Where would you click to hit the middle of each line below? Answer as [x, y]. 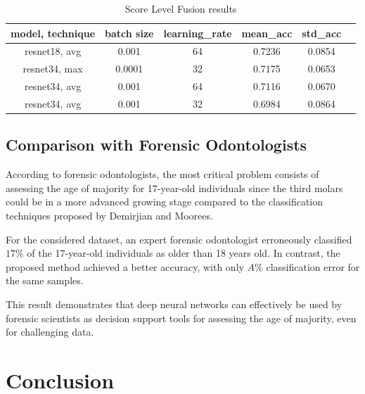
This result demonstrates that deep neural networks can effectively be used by [174, 304]
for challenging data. [50, 332]
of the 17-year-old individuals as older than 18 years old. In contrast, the [184, 253]
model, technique [53, 33]
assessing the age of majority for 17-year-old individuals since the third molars [174, 188]
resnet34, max [53, 69]
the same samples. [45, 280]
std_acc [322, 33]
